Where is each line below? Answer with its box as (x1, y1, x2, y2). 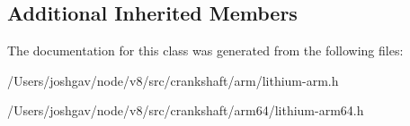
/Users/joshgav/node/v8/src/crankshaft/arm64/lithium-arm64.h (7, 101, 364, 120)
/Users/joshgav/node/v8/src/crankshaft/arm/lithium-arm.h (7, 71, 339, 89)
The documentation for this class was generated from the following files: (7, 41, 404, 60)
